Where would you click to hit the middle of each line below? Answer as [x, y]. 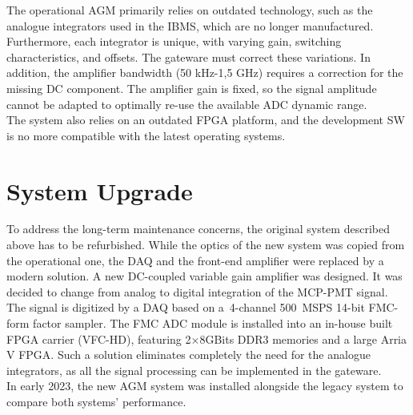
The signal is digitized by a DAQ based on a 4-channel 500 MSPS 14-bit [186, 307]
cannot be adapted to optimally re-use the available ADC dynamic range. [187, 104]
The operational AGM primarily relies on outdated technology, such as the [190, 10]
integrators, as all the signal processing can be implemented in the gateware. [194, 370]
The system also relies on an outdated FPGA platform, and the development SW [206, 120]
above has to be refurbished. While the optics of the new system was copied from [206, 245]
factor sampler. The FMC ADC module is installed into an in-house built [213, 323]
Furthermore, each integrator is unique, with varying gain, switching [174, 41]
